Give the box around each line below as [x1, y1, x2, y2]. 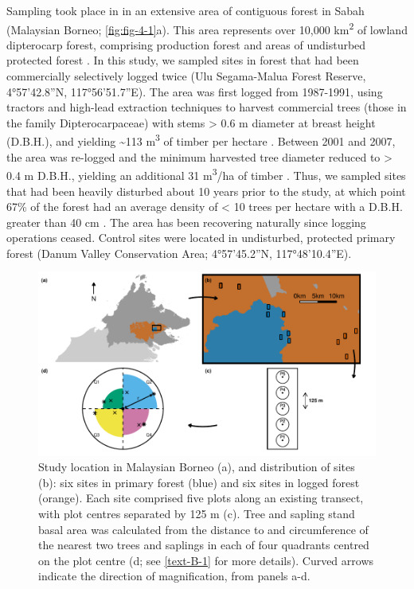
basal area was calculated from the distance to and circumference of [38, 521, 369, 537]
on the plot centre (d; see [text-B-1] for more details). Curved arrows [38, 552, 374, 568]
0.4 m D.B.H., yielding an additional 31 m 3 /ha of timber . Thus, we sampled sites [6, 165, 406, 183]
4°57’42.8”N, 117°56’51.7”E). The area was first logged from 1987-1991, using [6, 83, 383, 99]
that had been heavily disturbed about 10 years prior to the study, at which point [6, 182, 406, 199]
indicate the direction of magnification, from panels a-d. [38, 568, 310, 584]
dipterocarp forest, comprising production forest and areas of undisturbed [6, 36, 366, 53]
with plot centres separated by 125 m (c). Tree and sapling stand [38, 505, 355, 521]
